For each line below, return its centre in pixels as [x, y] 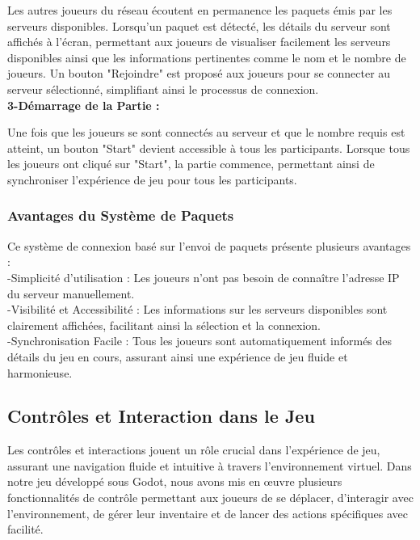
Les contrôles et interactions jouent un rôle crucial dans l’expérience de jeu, [194, 450]
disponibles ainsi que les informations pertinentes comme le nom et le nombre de [207, 57]
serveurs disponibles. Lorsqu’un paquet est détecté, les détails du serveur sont [199, 25]
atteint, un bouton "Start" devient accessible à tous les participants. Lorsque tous [209, 148]
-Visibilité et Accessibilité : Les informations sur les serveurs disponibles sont [197, 309]
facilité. [25, 529]
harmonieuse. [40, 372]
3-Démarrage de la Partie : [84, 105]
